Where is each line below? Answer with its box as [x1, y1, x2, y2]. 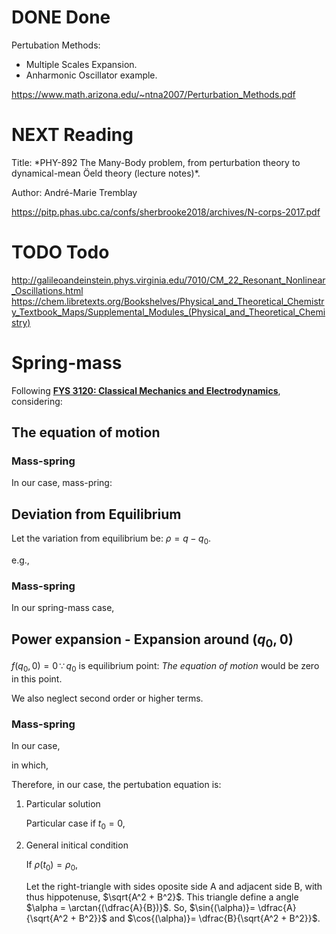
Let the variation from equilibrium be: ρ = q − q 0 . [11, 532, 212, 547]
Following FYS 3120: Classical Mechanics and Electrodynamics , [11, 384, 281, 396]
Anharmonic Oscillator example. [25, 69, 158, 81]
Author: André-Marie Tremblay [11, 186, 138, 198]
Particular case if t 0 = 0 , [25, 817, 126, 832]
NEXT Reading [11, 124, 134, 146]
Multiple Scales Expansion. [25, 58, 138, 70]
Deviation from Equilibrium [11, 506, 182, 523]
